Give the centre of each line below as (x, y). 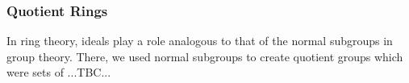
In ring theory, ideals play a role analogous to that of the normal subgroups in (200, 41)
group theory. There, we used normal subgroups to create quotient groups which (205, 56)
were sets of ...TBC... (59, 72)
